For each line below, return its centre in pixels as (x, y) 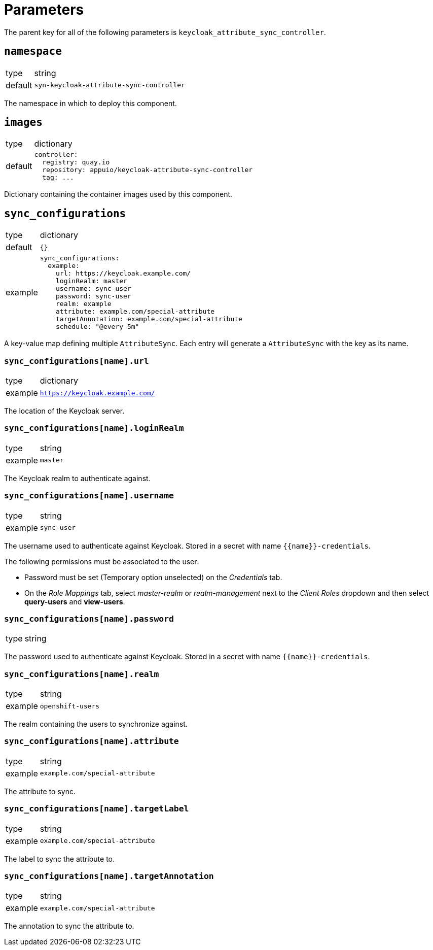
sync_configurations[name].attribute (92, 741)
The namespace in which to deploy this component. (91, 103)
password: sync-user (94, 296)
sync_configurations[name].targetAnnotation (109, 876)
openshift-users (70, 706)
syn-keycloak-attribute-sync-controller (110, 85)
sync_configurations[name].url (77, 361)
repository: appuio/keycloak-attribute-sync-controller (148, 170)
